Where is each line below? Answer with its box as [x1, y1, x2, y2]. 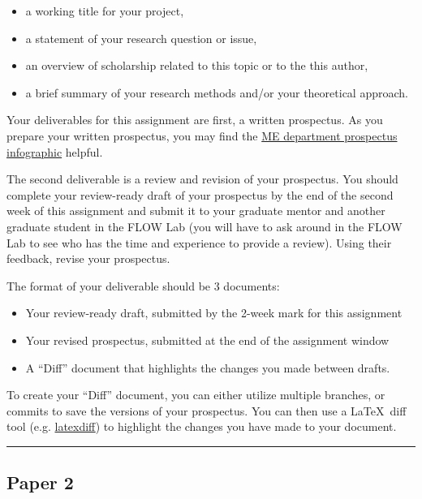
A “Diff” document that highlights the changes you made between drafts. [25, 359, 390, 376]
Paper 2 [6, 470, 74, 495]
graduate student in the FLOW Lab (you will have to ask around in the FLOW [6, 217, 403, 234]
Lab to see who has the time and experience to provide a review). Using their [6, 234, 392, 251]
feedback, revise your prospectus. [6, 250, 170, 267]
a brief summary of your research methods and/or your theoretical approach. [25, 84, 408, 101]
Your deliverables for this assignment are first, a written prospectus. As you [6, 111, 383, 128]
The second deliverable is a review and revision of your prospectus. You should [6, 170, 398, 187]
